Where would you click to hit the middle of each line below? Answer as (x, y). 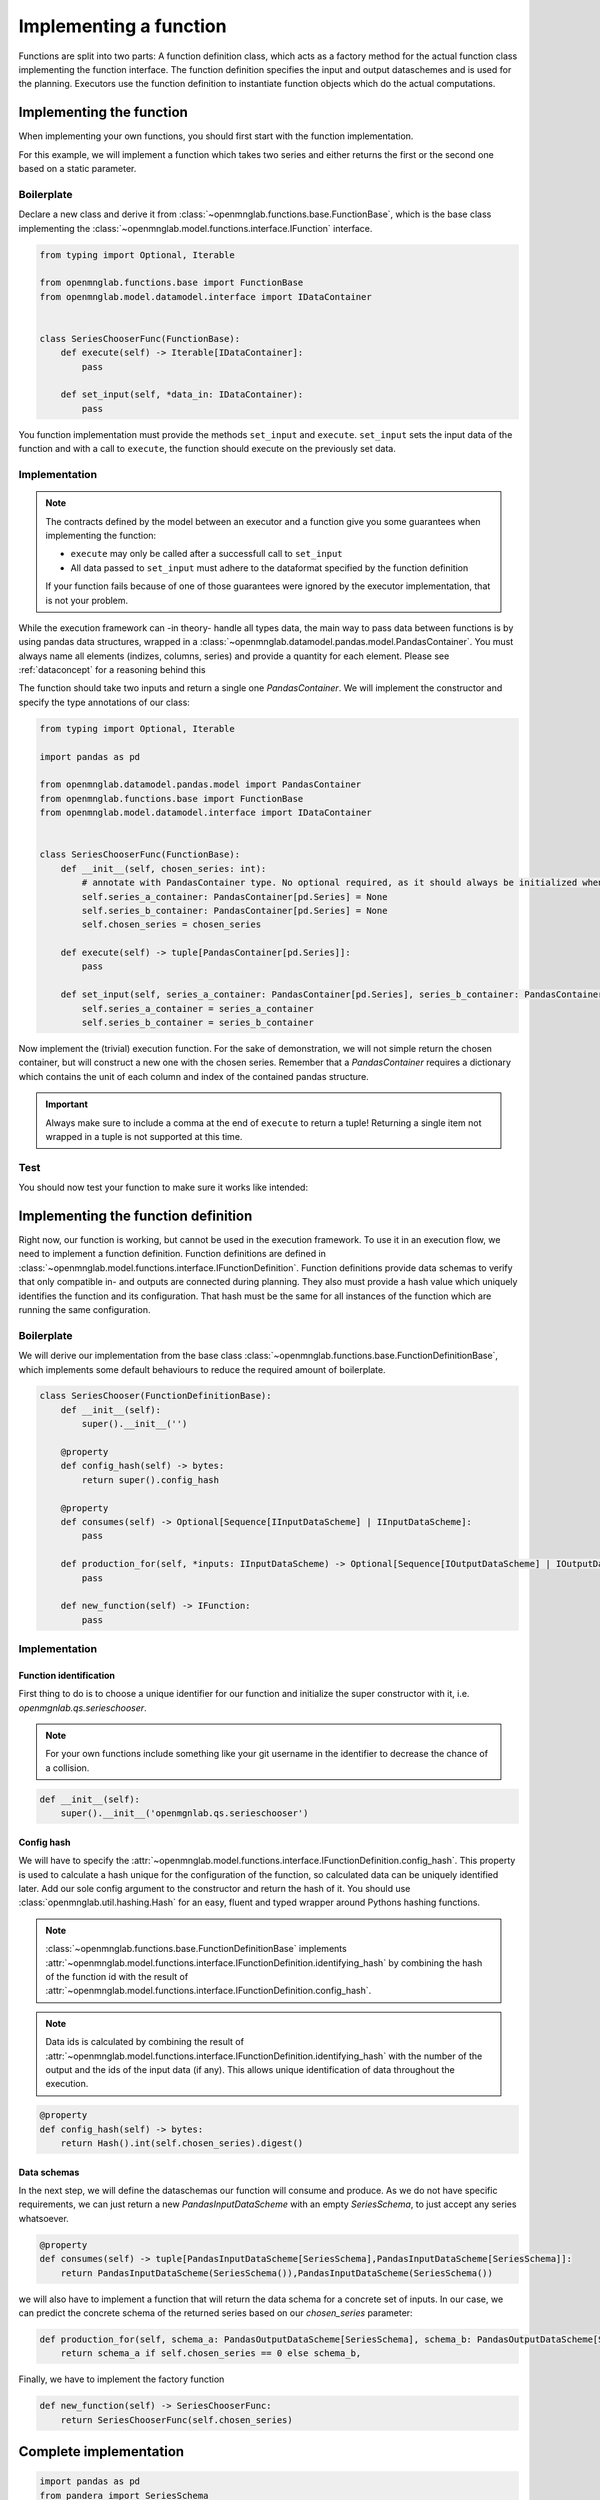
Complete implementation (101, 2451)
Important (67, 1104)
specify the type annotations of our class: (104, 702)
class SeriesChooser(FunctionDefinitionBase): (155, 1396)
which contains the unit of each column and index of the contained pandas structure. (193, 1076)
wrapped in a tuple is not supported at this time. (144, 1136)
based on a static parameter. (77, 169)
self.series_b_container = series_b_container (197, 1023)
